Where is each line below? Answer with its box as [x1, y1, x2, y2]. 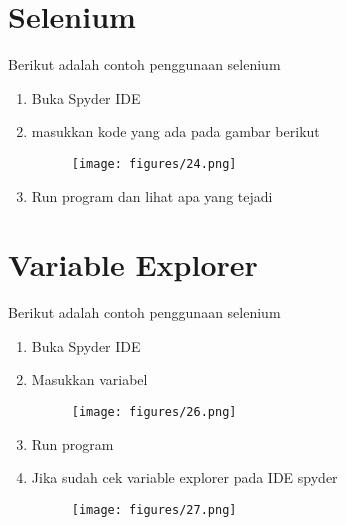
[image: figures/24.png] [71, 156, 237, 171]
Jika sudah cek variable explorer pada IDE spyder [31, 467, 338, 488]
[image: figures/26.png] [71, 405, 237, 420]
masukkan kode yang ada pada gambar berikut [31, 121, 320, 142]
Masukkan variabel [31, 369, 148, 390]
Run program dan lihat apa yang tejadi [31, 185, 273, 206]
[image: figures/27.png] [71, 502, 237, 517]
